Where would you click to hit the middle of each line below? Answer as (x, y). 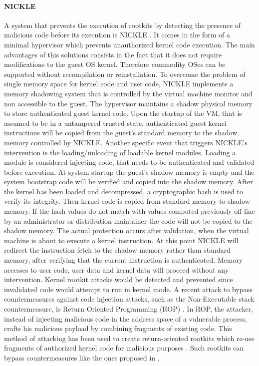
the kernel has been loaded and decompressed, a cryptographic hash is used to (124, 191)
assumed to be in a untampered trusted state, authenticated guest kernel (116, 123)
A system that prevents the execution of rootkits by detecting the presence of (123, 25)
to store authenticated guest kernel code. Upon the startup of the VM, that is (123, 113)
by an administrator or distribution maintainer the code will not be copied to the (128, 220)
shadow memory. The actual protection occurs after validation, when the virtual (127, 230)
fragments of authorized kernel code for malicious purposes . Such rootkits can (124, 348)
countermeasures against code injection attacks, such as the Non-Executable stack (129, 299)
